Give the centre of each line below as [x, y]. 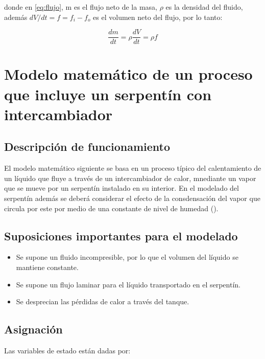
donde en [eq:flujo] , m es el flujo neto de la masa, [81, 7]
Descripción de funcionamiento [87, 147]
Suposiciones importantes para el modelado [121, 235]
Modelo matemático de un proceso [128, 74]
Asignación [33, 329]
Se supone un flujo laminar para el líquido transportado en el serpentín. [128, 284]
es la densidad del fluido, [204, 7]
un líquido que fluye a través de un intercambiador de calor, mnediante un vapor [130, 178]
